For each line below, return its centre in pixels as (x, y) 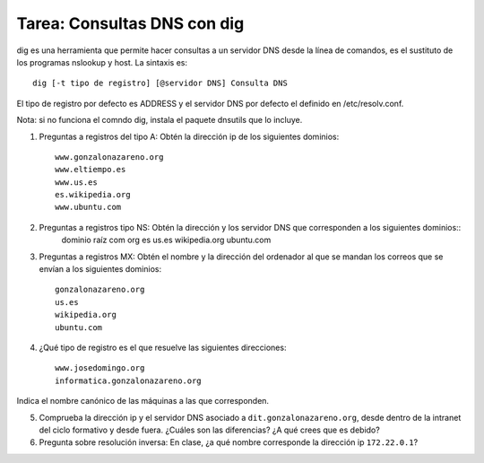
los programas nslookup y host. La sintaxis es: (102, 62)
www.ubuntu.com (88, 207)
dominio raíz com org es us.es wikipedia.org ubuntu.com (166, 240)
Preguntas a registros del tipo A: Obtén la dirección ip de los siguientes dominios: (189, 136)
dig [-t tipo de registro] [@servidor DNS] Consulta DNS (160, 83)
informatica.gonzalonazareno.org (128, 380)
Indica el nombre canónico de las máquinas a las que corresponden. (143, 401)
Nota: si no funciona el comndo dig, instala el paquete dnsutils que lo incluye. (160, 120)
